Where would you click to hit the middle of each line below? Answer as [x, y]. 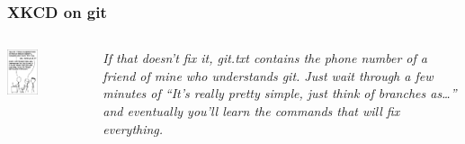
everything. [133, 128]
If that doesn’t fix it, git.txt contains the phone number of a [265, 58]
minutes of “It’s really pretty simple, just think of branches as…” [280, 93]
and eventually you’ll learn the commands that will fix [251, 111]
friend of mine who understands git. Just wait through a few [268, 75]
